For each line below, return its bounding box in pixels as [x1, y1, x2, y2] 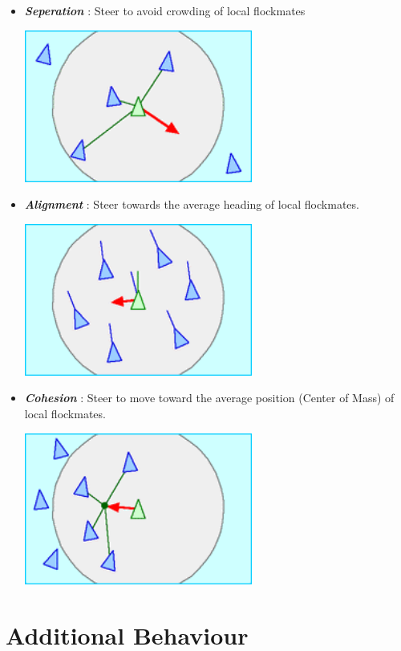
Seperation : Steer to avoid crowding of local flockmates [24, 2, 306, 18]
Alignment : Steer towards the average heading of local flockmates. [24, 196, 359, 213]
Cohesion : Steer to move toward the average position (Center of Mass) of [24, 389, 395, 406]
